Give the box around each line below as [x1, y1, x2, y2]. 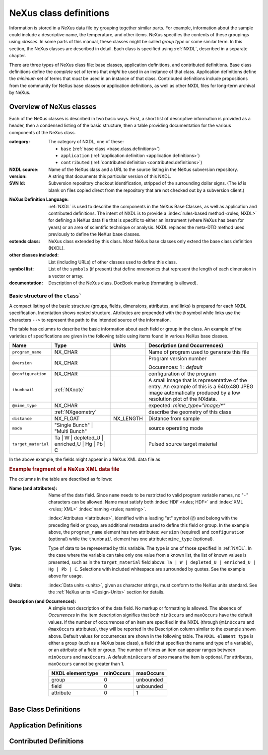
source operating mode [148, 425, 203, 432]
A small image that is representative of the [148, 377, 247, 384]
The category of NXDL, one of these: [48, 139, 124, 145]
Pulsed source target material [148, 440, 217, 447]
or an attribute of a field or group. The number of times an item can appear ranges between [48, 647, 236, 653]
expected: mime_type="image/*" [148, 402, 226, 409]
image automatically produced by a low [148, 389, 241, 396]
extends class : [9, 238, 40, 244]
